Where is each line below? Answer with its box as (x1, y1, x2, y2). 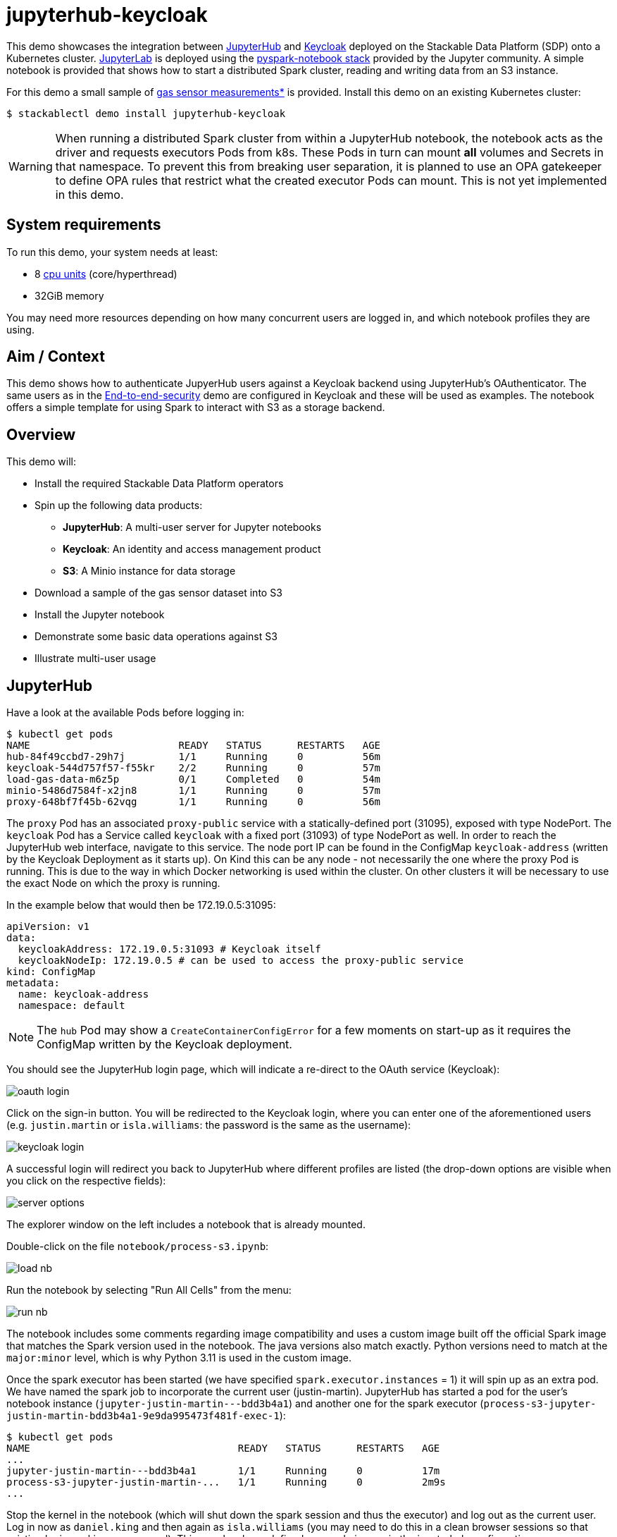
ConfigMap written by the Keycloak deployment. (37, 1037, 292, 1052)
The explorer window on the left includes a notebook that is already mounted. (6, 1218, 366, 1231)
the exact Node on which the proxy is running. (6, 877, 220, 890)
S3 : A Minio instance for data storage (63, 565, 236, 577)
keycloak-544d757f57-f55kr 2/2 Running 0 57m (6, 762, 381, 774)
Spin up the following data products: (35, 499, 203, 512)
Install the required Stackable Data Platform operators (35, 477, 284, 490)
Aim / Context (6, 348, 105, 366)
